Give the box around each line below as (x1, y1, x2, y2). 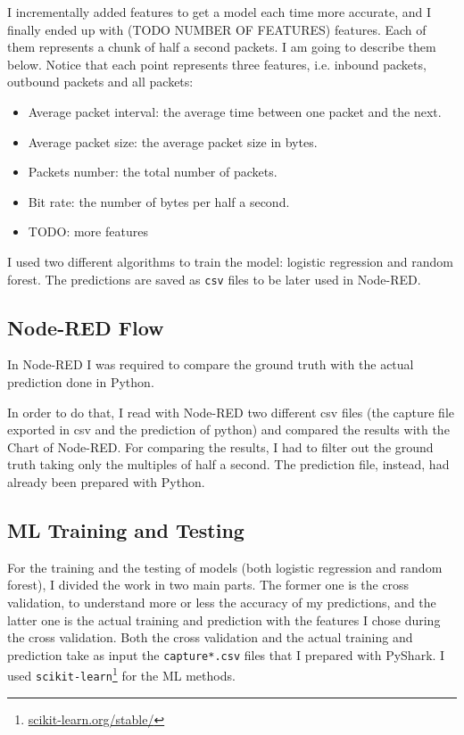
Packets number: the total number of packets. (28, 162, 278, 181)
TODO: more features (28, 222, 148, 241)
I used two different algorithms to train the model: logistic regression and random (7, 252, 453, 270)
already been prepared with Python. (7, 472, 205, 491)
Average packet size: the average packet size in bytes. (28, 132, 318, 151)
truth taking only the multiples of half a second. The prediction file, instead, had (7, 455, 450, 474)
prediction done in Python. (7, 372, 154, 391)
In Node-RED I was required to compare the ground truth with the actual (7, 355, 414, 374)
